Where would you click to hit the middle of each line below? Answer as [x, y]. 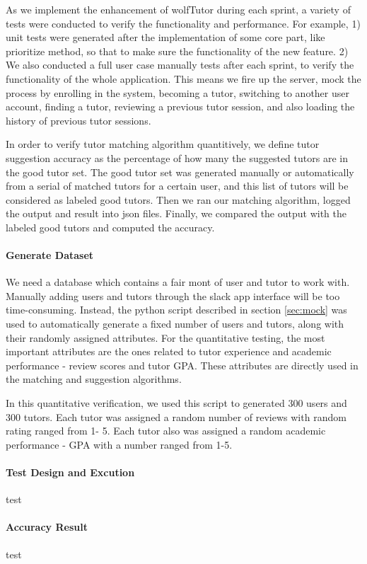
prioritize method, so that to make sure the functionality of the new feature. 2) [177, 51]
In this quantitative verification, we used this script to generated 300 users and [176, 403]
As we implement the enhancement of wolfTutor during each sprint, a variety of [178, 9]
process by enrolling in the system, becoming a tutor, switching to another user [177, 92]
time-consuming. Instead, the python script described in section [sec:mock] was [176, 310]
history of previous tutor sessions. [78, 120]
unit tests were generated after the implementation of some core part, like [165, 37]
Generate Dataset [50, 255]
